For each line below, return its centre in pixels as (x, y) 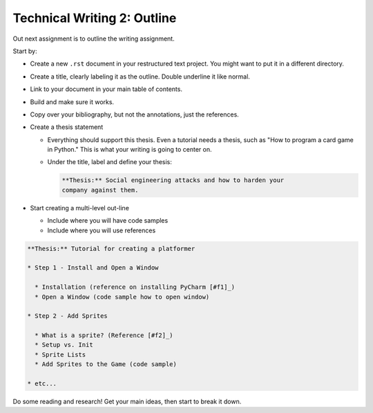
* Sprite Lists (60, 354)
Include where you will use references (102, 230)
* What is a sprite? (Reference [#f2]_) (104, 335)
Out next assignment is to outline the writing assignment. (94, 39)
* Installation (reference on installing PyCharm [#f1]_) (135, 287)
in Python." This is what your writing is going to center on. (130, 150)
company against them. (100, 190)
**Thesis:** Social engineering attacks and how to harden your (173, 180)
